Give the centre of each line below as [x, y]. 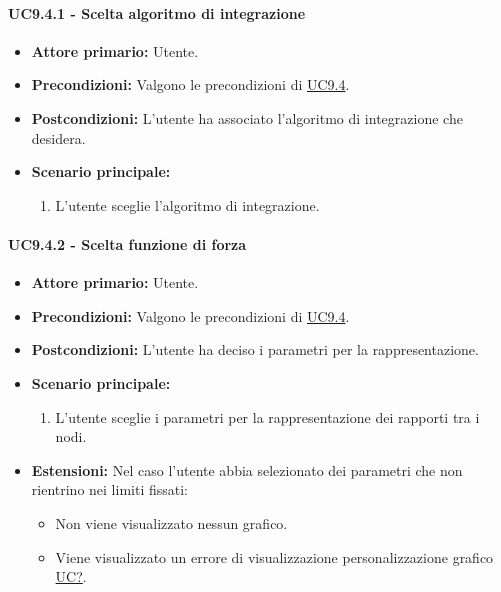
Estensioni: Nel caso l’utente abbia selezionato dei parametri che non [247, 469]
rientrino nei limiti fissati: [109, 489]
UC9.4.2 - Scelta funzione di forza [127, 243]
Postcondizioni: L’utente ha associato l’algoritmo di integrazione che [247, 117]
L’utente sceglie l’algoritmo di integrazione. [187, 204]
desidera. [58, 137]
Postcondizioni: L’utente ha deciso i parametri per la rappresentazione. [255, 349]
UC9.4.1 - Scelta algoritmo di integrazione [157, 12]
